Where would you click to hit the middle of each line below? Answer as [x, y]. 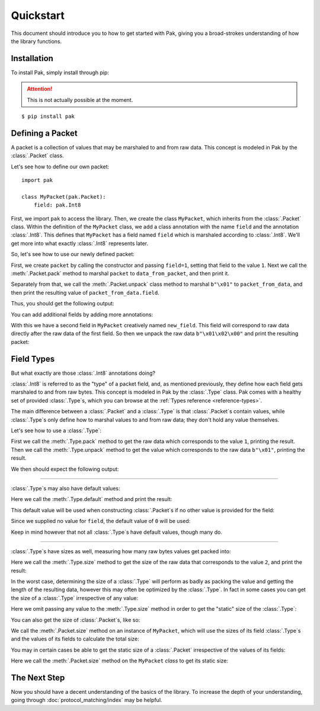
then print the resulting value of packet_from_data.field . [85, 292]
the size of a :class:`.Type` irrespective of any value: [75, 598]
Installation [32, 58]
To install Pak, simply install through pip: [60, 72]
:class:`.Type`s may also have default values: [65, 488]
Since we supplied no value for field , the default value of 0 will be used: [101, 521]
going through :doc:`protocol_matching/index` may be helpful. [87, 700]
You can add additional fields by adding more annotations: [82, 314]
